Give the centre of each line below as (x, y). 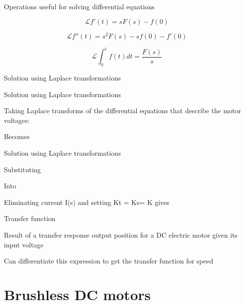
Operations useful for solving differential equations (79, 6)
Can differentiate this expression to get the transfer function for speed (109, 261)
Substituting (22, 169)
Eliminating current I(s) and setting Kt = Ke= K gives (87, 202)
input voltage (24, 244)
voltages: (17, 120)
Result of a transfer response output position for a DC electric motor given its (121, 234)
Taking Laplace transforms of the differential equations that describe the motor (123, 111)
